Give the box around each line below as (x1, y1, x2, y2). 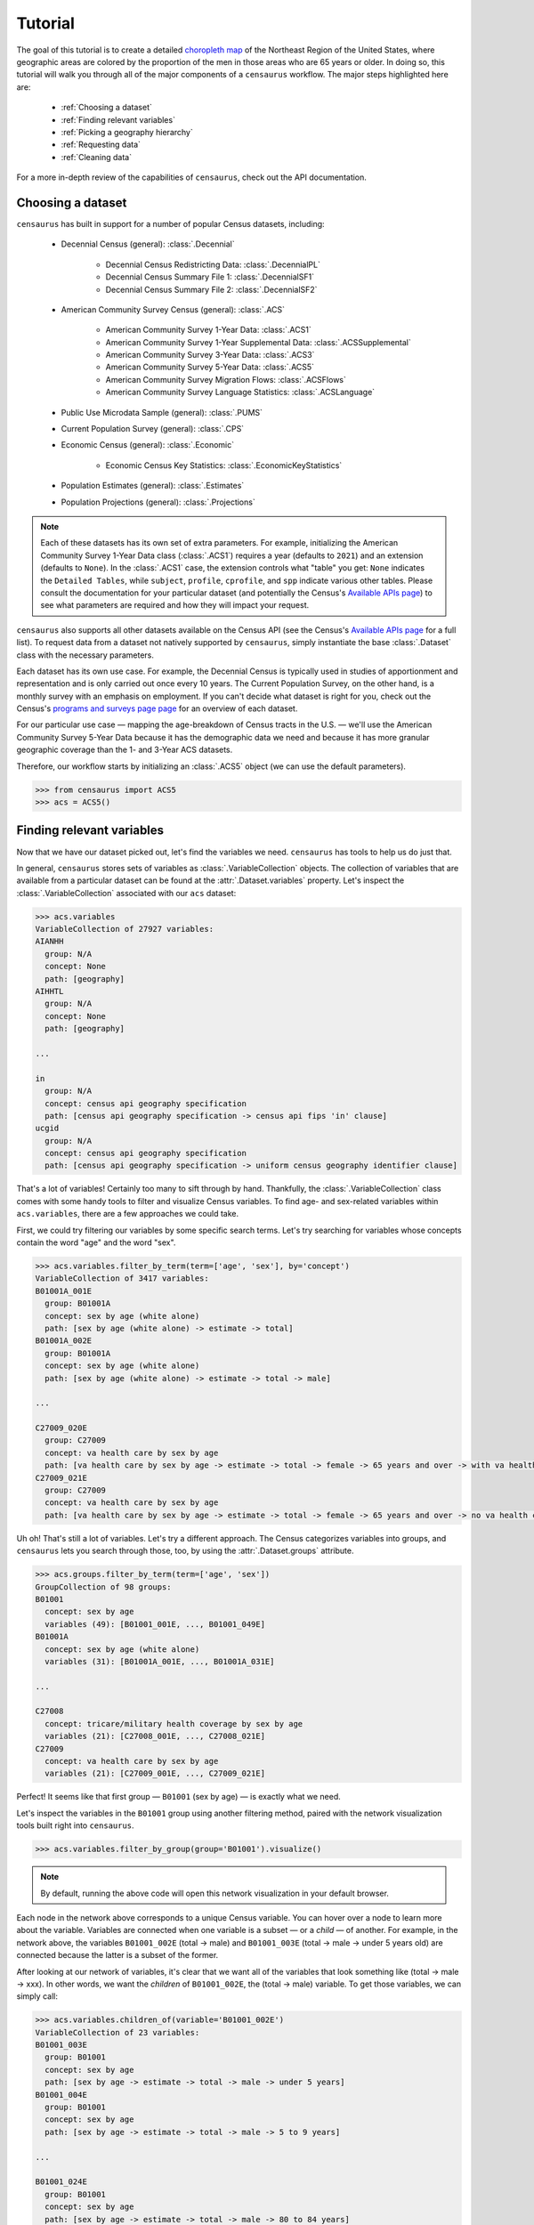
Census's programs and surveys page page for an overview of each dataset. (16, 703, 298, 714)
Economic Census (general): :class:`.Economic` (61, 440, 235, 450)
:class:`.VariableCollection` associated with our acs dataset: (16, 887, 237, 898)
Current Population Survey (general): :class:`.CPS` (61, 424, 245, 434)
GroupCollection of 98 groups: (35, 1582, 173, 1592)
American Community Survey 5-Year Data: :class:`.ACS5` (105, 361, 315, 373)
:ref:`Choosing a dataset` (61, 102, 153, 113)
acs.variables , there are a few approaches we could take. (16, 1209, 239, 1219)
